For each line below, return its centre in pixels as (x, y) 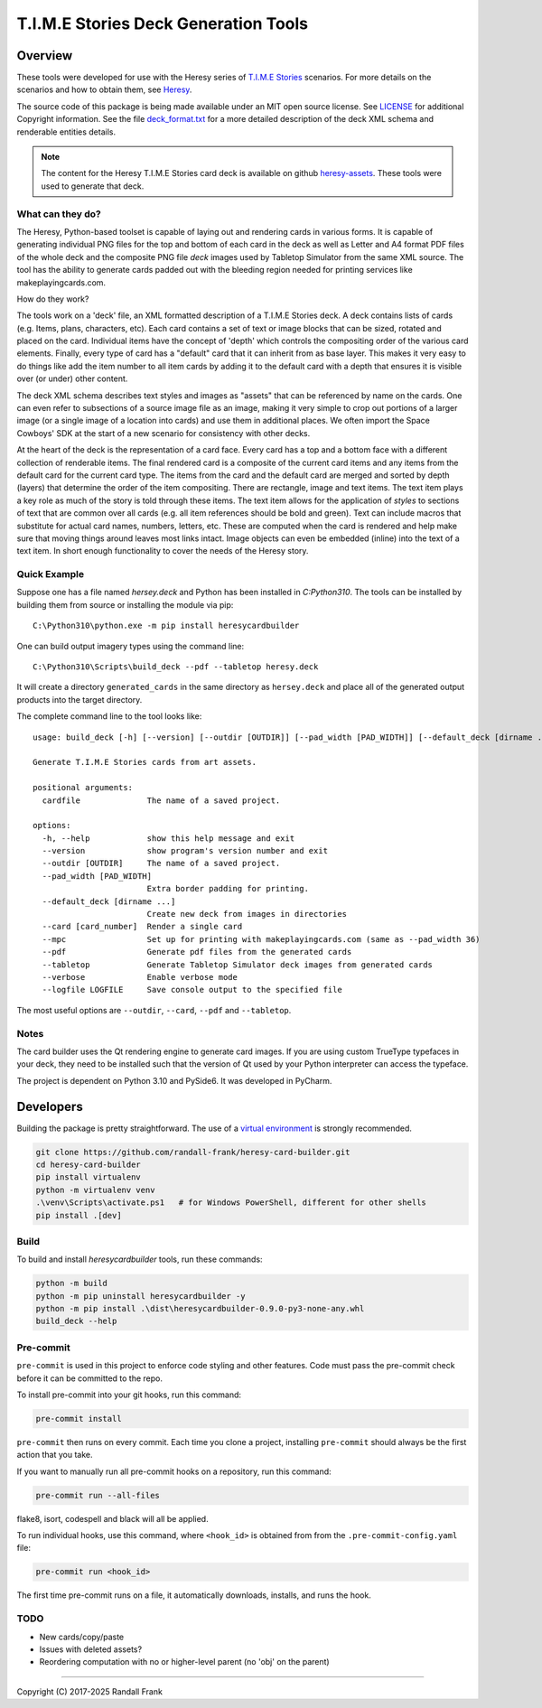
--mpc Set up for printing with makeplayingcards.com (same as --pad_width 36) (261, 939)
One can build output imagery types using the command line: (131, 646)
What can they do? (59, 214)
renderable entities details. (66, 132)
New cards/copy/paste (82, 1637)
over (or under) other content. (72, 378)
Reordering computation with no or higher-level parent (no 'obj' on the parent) (184, 1662)
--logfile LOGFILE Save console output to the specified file (192, 990)
